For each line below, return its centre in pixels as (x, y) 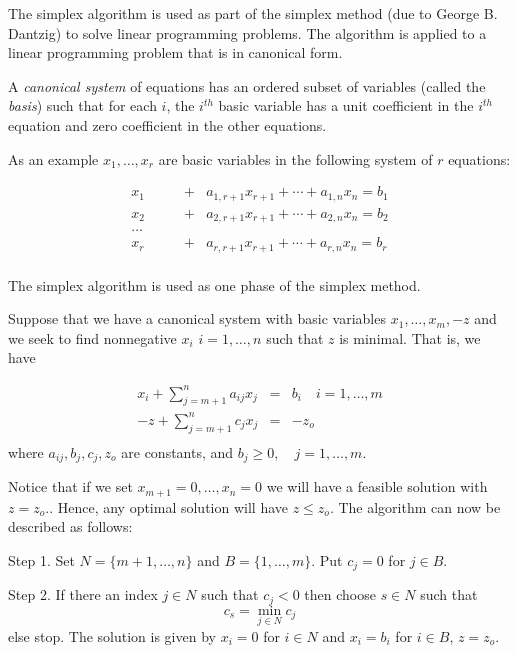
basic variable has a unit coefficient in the (346, 105)
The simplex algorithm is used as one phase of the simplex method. (214, 284)
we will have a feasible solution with (377, 486)
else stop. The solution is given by (112, 635)
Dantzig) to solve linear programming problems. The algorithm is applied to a (247, 32)
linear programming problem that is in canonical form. (175, 52)
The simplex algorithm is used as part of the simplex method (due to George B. (253, 13)
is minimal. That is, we (410, 337)
